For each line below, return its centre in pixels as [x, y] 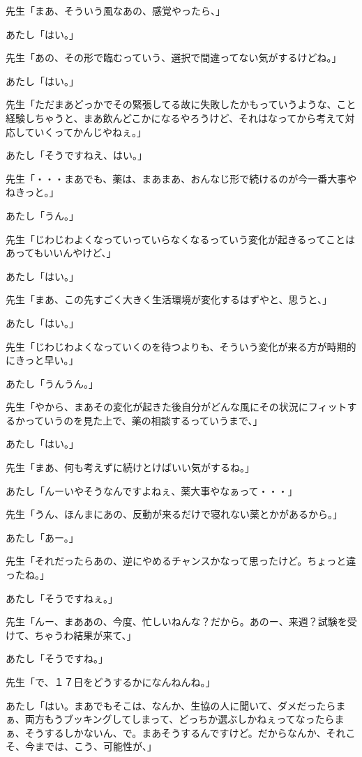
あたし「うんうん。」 [52, 383]
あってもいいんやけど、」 [61, 253]
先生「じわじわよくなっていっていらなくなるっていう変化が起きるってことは [180, 239]
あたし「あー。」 [42, 537]
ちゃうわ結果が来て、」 [85, 635]
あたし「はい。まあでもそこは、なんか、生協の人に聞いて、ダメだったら [171, 705]
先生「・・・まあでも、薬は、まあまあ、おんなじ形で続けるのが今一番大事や [181, 178]
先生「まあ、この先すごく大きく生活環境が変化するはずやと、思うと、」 [169, 299]
